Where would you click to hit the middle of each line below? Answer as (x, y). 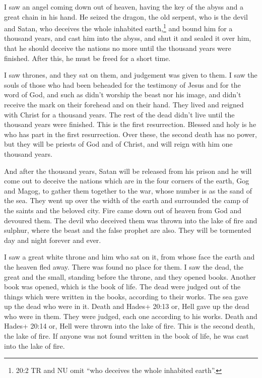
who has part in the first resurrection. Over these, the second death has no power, (130, 134)
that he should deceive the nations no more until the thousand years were (118, 48)
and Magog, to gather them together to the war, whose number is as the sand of (128, 190)
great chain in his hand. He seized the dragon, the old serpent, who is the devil (126, 16)
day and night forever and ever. (53, 240)
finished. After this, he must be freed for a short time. (87, 58)
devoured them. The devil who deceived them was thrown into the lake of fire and (131, 220)
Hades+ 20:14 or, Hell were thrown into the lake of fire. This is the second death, (130, 326)
